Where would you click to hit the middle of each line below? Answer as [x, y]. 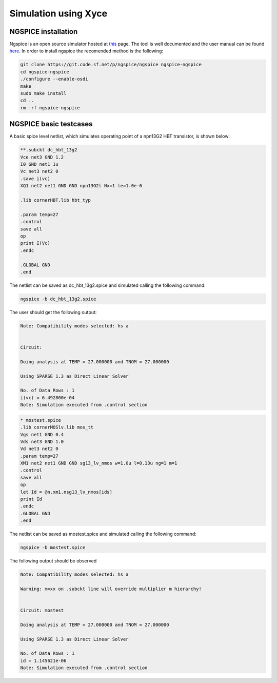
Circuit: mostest [42, 610]
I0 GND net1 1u [39, 164]
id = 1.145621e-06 [43, 660]
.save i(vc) [35, 179]
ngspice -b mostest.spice [53, 548]
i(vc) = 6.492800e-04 [47, 397]
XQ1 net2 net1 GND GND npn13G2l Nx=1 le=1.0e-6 [81, 186]
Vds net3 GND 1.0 [42, 442]
